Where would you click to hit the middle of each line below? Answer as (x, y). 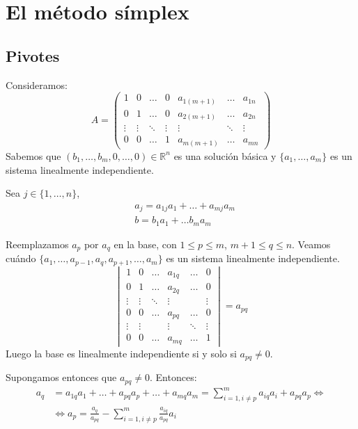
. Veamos (311, 244)
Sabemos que (33, 155)
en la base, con (145, 244)
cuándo (21, 258)
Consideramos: (37, 84)
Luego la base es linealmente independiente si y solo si (121, 353)
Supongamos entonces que (61, 377)
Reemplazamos (37, 244)
